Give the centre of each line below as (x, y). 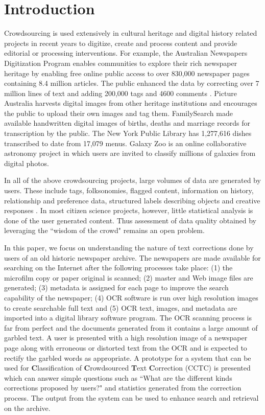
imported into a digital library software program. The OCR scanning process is (128, 318)
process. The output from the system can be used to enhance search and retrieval (131, 397)
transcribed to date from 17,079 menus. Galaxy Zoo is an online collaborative (125, 143)
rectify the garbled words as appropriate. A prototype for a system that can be (128, 358)
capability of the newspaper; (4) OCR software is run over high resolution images (131, 297)
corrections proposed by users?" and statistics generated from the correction (123, 388)
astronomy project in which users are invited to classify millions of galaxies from (130, 153)
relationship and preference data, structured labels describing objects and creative (132, 200)
